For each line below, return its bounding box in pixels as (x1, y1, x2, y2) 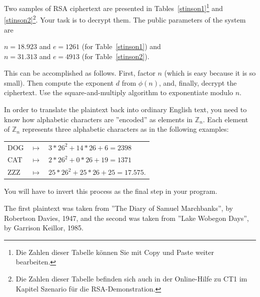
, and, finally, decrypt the (158, 77, 237, 88)
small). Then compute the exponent (4, 77, 114, 88)
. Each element (202, 114, 248, 124)
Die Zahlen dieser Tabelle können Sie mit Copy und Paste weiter (15, 246, 214, 257)
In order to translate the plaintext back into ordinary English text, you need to (4, 104, 247, 115)
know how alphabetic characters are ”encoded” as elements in (4, 114, 193, 124)
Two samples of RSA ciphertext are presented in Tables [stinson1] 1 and (4, 2, 223, 13)
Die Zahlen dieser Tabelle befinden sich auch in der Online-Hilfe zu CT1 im (15, 273, 247, 283)
